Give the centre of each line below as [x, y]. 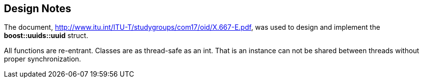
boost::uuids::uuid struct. [46, 36]
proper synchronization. [43, 59]
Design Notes [38, 9]
